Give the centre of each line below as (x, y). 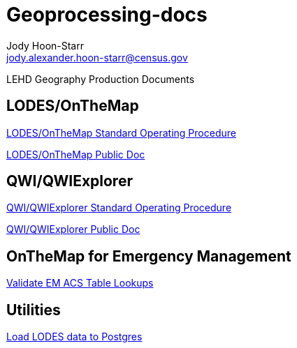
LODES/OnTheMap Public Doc (76, 154)
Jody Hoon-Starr (45, 45)
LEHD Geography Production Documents (101, 79)
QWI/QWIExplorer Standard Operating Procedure (119, 208)
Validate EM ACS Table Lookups (80, 283)
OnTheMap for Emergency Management (149, 256)
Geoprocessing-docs (107, 15)
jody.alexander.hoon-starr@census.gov (97, 57)
